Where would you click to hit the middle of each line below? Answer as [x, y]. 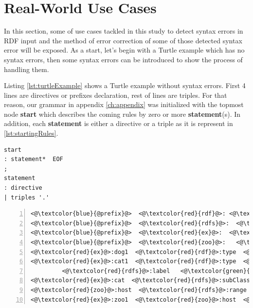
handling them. [27, 69]
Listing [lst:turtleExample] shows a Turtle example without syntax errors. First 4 [125, 85]
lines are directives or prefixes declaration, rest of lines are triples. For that [116, 95]
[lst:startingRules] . [31, 133]
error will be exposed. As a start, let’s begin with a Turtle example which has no [124, 50]
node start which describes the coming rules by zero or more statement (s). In [122, 114]
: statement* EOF [34, 159]
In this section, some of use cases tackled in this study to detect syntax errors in [124, 31]
